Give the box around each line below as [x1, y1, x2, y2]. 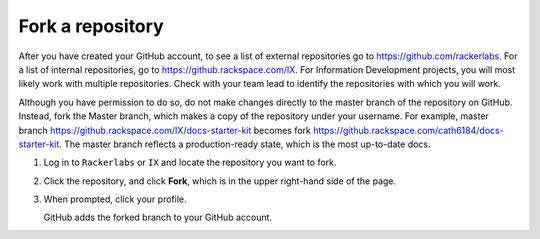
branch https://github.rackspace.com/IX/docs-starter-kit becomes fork [18, 124, 312, 136]
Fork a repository [18, 15, 164, 37]
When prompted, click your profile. [43, 193, 187, 205]
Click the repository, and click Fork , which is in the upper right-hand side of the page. [43, 175, 397, 187]
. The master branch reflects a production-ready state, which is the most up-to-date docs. [58, 138, 431, 150]
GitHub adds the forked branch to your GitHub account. [43, 211, 273, 224]
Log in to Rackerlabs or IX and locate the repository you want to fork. [43, 156, 337, 169]
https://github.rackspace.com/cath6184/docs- [313, 124, 504, 136]
